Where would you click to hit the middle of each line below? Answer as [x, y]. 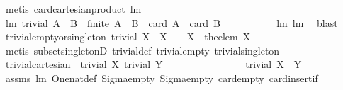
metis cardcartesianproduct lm [73, 9]
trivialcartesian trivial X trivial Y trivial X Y [153, 64]
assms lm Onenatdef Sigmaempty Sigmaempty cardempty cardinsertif [162, 78]
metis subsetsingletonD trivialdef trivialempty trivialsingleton [142, 50]
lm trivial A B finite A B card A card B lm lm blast [171, 22]
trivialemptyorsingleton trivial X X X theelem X [128, 36]
